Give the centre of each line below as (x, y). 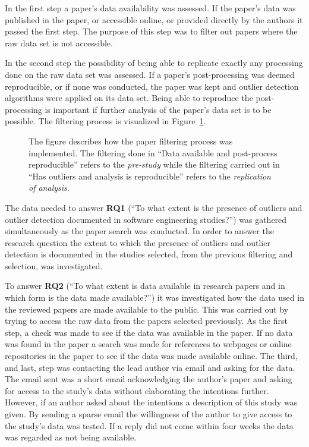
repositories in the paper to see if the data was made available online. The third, (151, 356)
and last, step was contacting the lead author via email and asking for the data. (150, 367)
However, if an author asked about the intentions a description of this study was (151, 402)
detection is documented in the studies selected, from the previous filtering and (149, 254)
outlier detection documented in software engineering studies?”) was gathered (146, 219)
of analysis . (49, 188)
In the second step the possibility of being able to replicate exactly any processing (154, 63)
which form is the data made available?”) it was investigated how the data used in (154, 298)
